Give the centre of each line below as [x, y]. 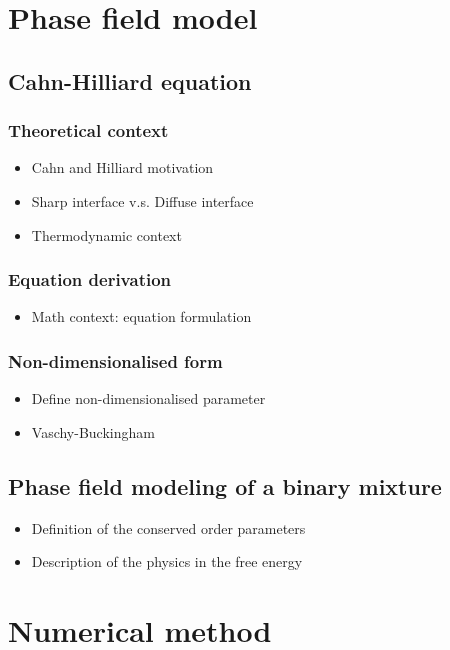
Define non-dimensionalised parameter [148, 398]
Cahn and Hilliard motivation [122, 167]
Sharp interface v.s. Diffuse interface [142, 200]
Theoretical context [88, 130]
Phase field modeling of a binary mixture [225, 485]
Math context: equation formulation [141, 316]
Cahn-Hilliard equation [130, 80]
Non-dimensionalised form [115, 360]
